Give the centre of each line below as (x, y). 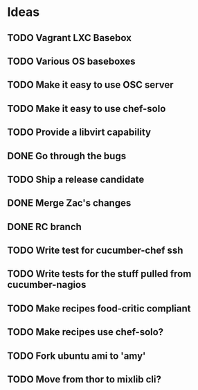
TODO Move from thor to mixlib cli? (84, 380)
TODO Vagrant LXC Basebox (69, 38)
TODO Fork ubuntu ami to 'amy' (76, 356)
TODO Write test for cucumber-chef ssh (95, 251)
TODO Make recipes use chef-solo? (85, 332)
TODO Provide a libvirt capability (79, 132)
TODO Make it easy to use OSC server (90, 85)
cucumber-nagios (47, 285)
